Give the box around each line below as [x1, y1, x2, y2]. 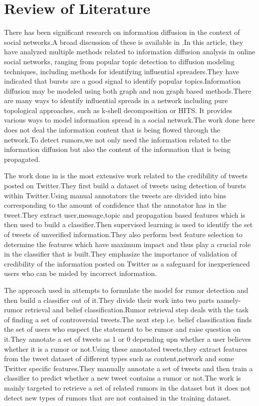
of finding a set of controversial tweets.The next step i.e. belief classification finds [4, 314, 252, 324]
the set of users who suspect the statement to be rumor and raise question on [4, 324, 241, 334]
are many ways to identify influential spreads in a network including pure [4, 95, 228, 106]
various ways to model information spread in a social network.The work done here [4, 115, 255, 125]
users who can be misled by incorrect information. [4, 268, 157, 278]
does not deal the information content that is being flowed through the [4, 125, 221, 135]
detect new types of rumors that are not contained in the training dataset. [4, 392, 231, 403]
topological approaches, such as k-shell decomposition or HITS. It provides [4, 105, 233, 115]
